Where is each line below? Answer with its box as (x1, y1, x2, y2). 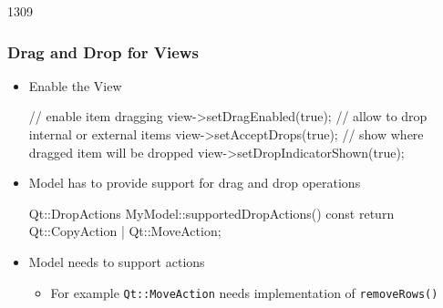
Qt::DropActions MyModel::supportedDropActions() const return (28, 203, 395, 222)
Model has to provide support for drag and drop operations (28, 173, 361, 192)
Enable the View (28, 76, 122, 95)
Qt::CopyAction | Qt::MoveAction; (28, 221, 221, 241)
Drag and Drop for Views (7, 40, 199, 63)
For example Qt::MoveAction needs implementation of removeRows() (50, 282, 438, 302)
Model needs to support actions (28, 252, 205, 271)
